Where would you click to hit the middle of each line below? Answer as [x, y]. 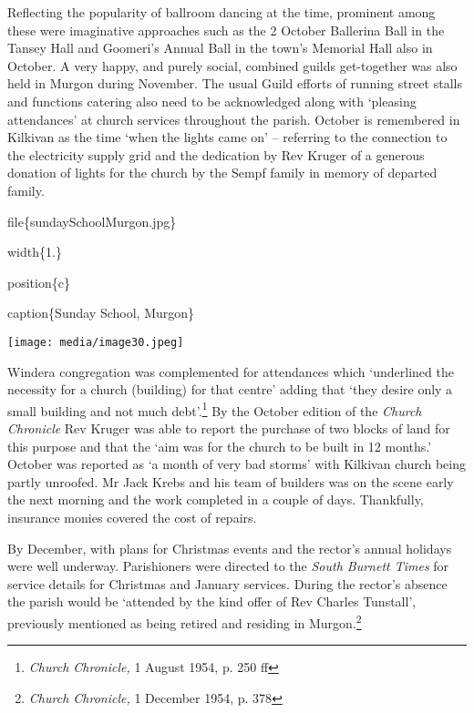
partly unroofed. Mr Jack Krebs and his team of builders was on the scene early [231, 481]
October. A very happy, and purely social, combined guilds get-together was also [232, 65]
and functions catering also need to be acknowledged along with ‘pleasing [212, 101]
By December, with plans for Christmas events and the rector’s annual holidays [230, 548]
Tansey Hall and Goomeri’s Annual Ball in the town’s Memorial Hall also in [220, 48]
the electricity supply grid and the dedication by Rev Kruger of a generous [216, 154]
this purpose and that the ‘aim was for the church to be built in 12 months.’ [220, 446]
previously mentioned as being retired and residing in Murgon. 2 [185, 621]
